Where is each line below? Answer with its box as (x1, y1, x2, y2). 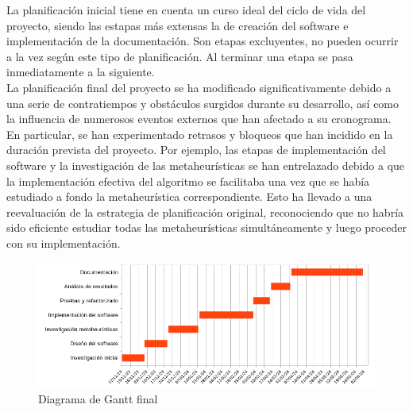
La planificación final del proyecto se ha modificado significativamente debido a (6, 79, 392, 95)
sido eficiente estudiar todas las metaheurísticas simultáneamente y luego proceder (6, 219, 407, 236)
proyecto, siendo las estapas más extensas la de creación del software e (6, 17, 349, 33)
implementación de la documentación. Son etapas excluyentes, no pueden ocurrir (6, 33, 399, 49)
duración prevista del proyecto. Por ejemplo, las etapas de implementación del (6, 141, 386, 158)
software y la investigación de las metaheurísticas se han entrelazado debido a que (6, 156, 405, 173)
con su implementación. (6, 234, 121, 251)
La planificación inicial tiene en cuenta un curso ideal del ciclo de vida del (6, 2, 366, 17)
